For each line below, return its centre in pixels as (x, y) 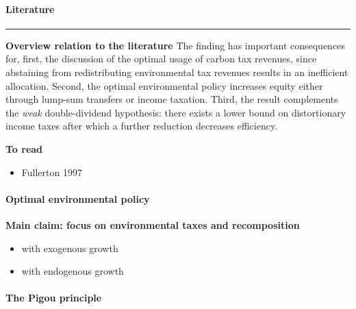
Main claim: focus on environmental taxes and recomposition (153, 224)
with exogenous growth (70, 248)
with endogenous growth (73, 271)
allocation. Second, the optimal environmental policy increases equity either (164, 85)
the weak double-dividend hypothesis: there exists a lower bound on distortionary (176, 112)
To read (24, 148)
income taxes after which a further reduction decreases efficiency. (142, 126)
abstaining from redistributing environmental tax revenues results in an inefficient (177, 72)
